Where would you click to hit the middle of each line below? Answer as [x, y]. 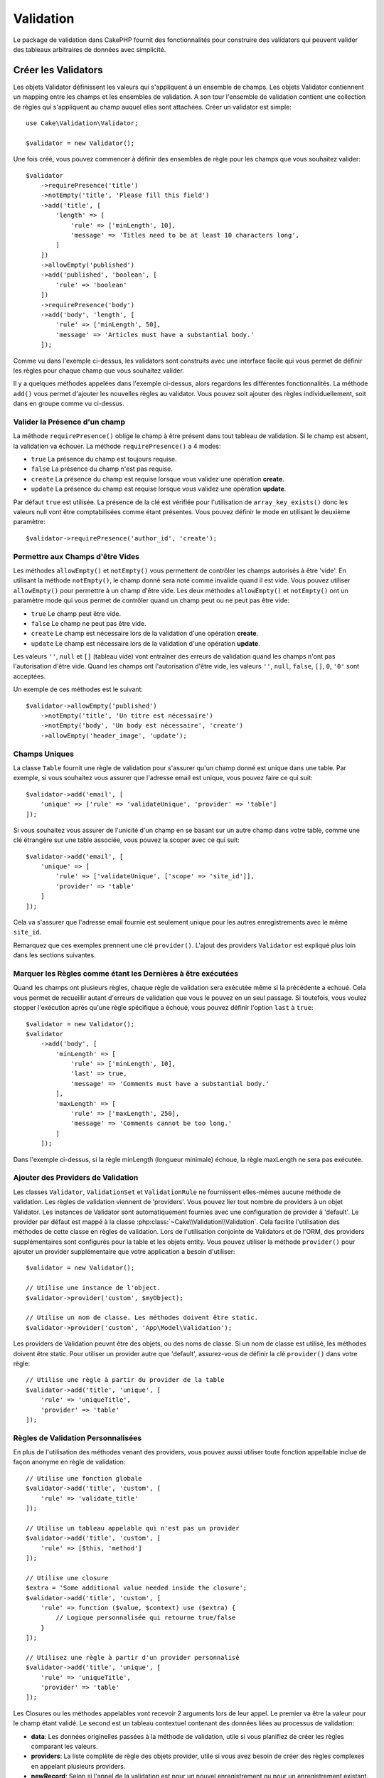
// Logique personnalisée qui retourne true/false [146, 1618]
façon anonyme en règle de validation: [69, 1462]
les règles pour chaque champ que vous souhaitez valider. [98, 371]
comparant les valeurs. [65, 1747]
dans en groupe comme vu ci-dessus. [69, 404]
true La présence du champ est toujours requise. [104, 459]
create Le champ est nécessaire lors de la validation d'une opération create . [145, 634]
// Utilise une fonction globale [84, 1478]
